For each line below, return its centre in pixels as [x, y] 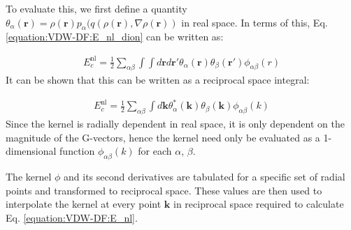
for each [155, 151]
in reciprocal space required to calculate [259, 204]
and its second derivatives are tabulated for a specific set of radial [205, 177]
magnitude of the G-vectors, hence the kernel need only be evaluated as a [163, 137]
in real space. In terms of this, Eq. [255, 22]
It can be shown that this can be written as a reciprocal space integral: [158, 80]
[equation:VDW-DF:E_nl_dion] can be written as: [115, 37]
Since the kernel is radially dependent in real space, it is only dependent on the [175, 124]
